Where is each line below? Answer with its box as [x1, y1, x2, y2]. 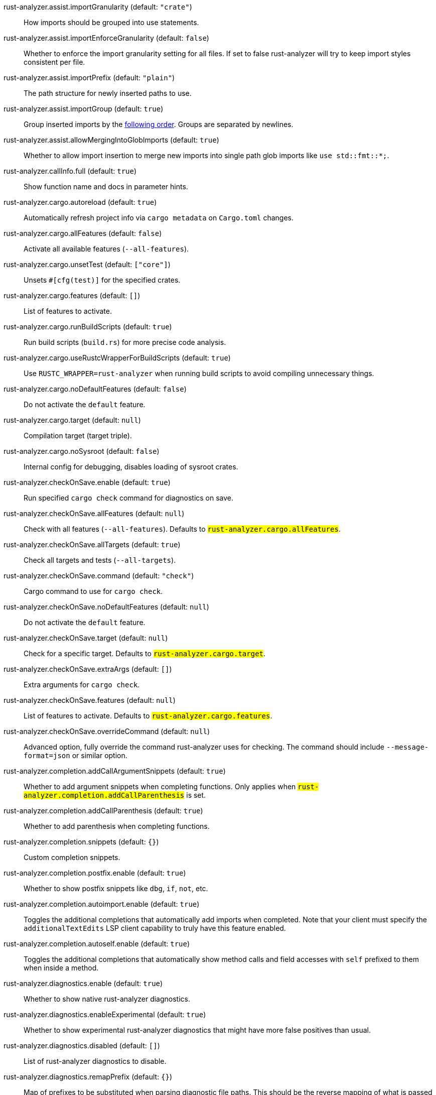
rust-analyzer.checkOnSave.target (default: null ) [4, 634, 168, 642]
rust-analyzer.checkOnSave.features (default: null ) [4, 696, 176, 704]
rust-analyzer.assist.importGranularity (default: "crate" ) [4, 3, 192, 11]
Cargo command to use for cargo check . [24, 587, 163, 595]
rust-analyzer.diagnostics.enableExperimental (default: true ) [4, 1010, 206, 1019]
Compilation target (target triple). [24, 431, 132, 440]
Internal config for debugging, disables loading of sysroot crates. [24, 462, 238, 471]
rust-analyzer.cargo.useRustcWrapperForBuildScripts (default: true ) [4, 353, 231, 362]
